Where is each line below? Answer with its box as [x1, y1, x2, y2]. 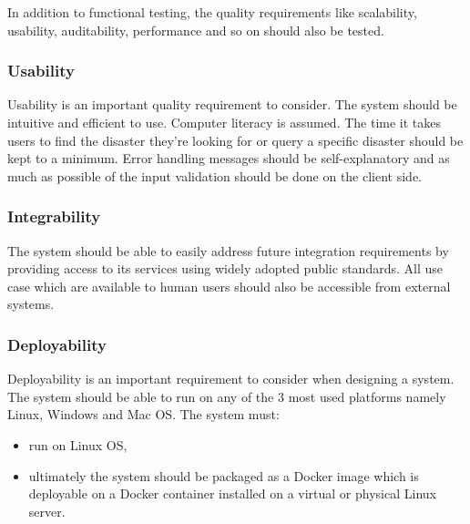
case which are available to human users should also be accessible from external [7, 276, 451, 295]
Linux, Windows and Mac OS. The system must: [7, 405, 280, 424]
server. [28, 501, 66, 520]
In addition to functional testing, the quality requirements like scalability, [7, 3, 417, 21]
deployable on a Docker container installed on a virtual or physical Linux [28, 484, 436, 503]
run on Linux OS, [28, 435, 128, 454]
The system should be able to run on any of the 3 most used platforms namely [7, 386, 446, 406]
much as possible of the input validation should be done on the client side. [7, 166, 423, 185]
